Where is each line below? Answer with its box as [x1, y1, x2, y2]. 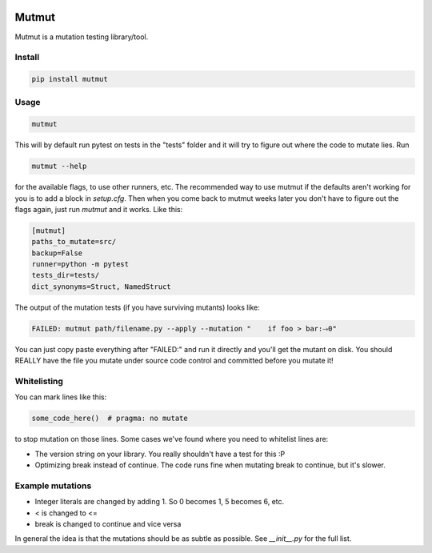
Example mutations [14, 480, 92, 491]
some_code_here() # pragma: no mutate [31, 414, 188, 423]
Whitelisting [14, 375, 64, 387]
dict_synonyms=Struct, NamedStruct [31, 282, 171, 291]
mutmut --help [31, 162, 87, 171]
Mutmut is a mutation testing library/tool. [14, 32, 149, 42]
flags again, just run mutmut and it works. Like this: [14, 204, 183, 214]
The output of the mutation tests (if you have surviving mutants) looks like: [14, 303, 260, 312]
